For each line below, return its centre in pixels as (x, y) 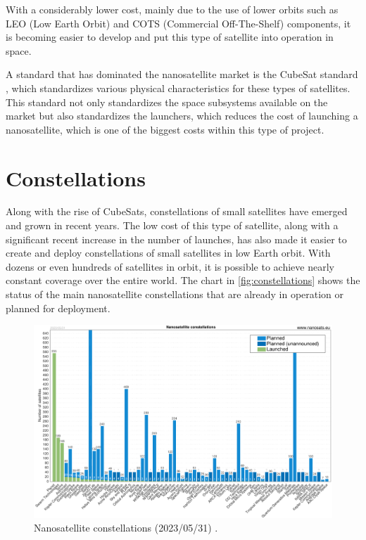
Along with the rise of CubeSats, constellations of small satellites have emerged (177, 211)
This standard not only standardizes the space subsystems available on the (167, 102)
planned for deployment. (58, 308)
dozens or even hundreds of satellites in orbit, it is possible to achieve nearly (170, 266)
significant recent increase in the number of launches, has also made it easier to (176, 239)
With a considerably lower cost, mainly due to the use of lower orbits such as (172, 9)
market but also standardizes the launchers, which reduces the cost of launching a (182, 116)
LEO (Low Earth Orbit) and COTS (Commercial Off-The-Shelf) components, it (178, 23)
